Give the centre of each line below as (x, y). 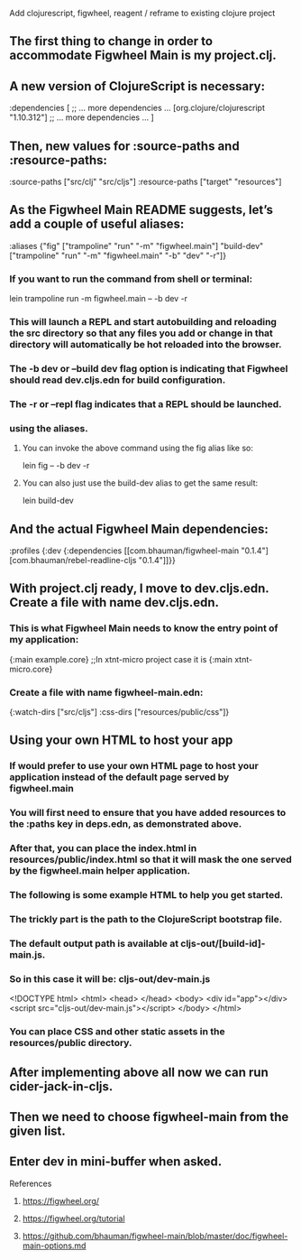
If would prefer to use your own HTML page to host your (134, 766)
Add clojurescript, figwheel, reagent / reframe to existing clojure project (142, 13)
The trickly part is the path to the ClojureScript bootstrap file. (146, 919)
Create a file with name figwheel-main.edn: (106, 692)
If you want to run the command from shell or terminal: (131, 279)
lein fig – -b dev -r (56, 466)
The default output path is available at (94, 943)
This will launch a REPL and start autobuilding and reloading (143, 322)
